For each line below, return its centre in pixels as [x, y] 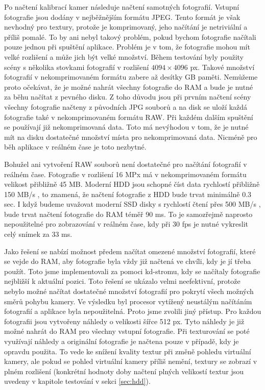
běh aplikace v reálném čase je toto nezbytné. [75, 147]
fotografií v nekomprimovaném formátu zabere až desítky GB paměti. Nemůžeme [131, 77]
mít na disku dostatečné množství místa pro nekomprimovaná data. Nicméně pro [131, 137]
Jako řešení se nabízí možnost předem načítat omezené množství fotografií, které [130, 251]
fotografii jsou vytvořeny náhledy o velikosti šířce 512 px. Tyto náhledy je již [124, 321]
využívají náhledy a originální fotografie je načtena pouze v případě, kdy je [122, 341]
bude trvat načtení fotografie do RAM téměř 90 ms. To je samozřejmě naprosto [128, 214]
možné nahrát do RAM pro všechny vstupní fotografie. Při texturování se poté [127, 331]
